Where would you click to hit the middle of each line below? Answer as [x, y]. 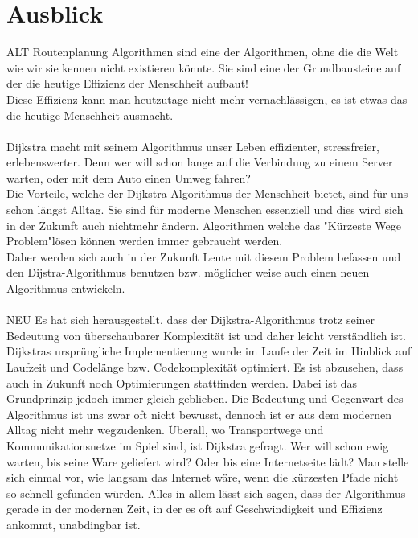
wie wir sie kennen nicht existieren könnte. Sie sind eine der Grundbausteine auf [204, 67]
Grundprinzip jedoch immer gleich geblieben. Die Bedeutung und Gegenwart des [205, 398]
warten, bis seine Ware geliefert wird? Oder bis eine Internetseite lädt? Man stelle [208, 461]
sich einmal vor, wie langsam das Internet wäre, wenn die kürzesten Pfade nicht [203, 477]
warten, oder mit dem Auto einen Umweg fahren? [129, 177]
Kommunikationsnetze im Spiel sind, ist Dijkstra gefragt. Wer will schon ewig [198, 445]
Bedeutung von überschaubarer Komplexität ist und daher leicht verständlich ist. [206, 335]
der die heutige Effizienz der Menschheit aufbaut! [127, 83]
